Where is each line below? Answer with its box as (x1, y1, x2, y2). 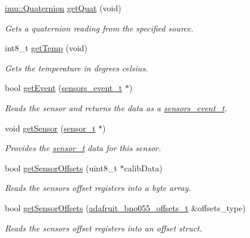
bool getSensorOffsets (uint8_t (5, 161, 117, 174)
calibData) (124, 161, 162, 174)
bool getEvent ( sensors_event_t (5, 82, 123, 94)
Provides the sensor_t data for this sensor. (5, 142, 161, 154)
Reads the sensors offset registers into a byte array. (5, 181, 191, 194)
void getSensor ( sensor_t (5, 121, 96, 134)
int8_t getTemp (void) (5, 42, 87, 54)
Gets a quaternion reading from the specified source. (5, 21, 193, 34)
